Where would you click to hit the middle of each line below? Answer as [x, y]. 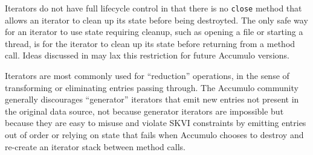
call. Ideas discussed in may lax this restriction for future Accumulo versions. [147, 55]
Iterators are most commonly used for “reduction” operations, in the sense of [147, 76]
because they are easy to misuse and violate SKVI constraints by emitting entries [156, 123]
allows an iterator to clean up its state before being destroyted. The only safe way [156, 20]
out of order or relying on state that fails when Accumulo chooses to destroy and [154, 134]
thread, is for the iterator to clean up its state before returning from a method [150, 43]
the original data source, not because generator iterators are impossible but [144, 111]
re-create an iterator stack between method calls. [95, 146]
